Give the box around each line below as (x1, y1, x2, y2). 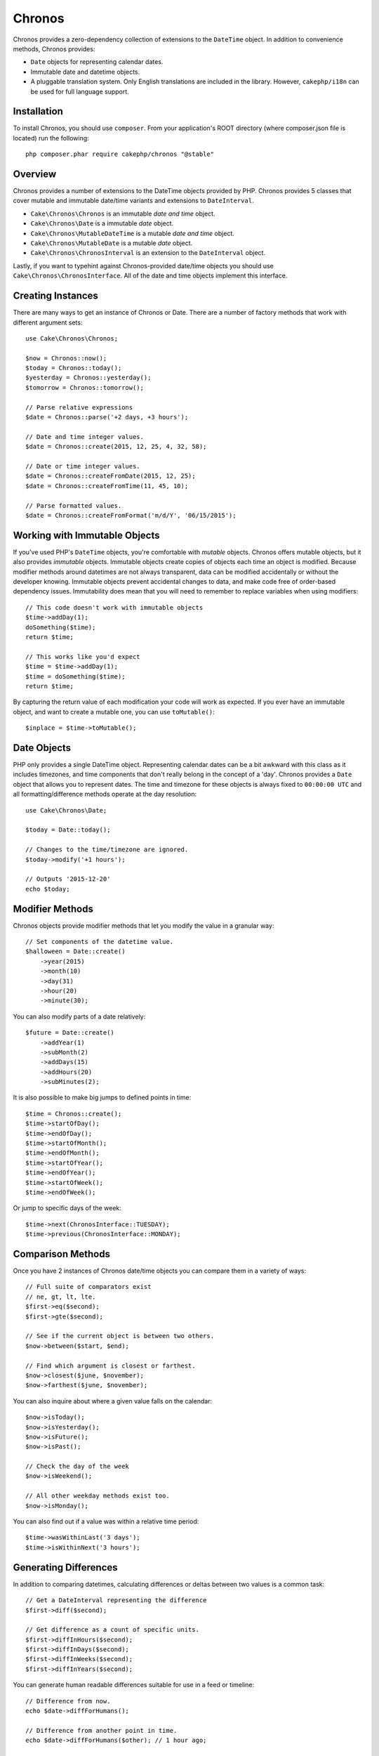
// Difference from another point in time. (25, 1726, 178, 1734)
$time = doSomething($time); (25, 672, 126, 681)
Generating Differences (13, 1561, 119, 1573)
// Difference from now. (25, 1697, 111, 1705)
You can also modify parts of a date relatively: (13, 1012, 146, 1021)
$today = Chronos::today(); (25, 364, 122, 372)
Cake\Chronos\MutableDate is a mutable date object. (30, 239, 193, 247)
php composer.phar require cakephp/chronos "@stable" (25, 150, 214, 158)
